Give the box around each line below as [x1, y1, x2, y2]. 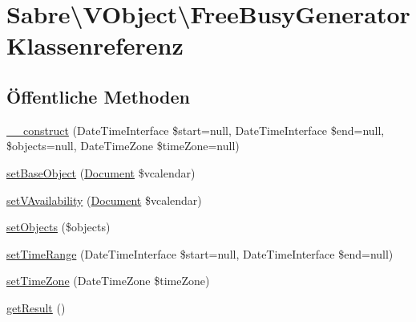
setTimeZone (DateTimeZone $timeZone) [6, 272, 210, 289]
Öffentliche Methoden [6, 84, 190, 108]
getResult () [6, 299, 66, 316]
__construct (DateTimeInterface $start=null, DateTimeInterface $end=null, [6, 121, 385, 138]
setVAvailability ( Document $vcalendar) [6, 191, 202, 208]
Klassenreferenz [6, 29, 184, 62]
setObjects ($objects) [6, 218, 111, 235]
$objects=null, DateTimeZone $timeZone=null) [6, 137, 240, 154]
